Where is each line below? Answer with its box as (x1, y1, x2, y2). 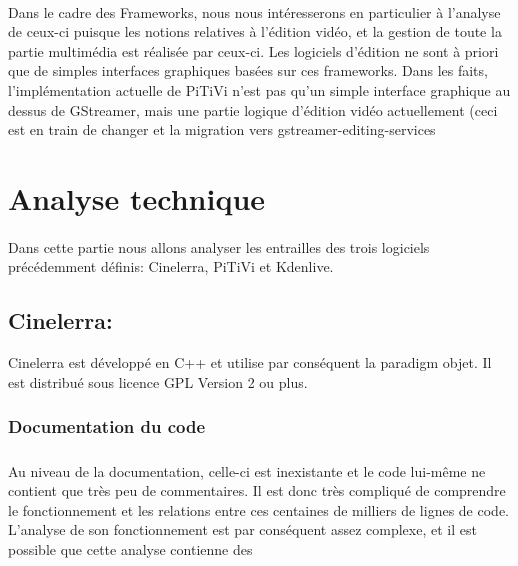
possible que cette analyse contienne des (8, 538, 253, 559)
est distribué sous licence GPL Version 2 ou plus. (8, 371, 308, 392)
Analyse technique (8, 177, 266, 218)
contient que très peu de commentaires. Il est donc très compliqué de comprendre (8, 480, 506, 501)
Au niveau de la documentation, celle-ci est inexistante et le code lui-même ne (8, 460, 486, 481)
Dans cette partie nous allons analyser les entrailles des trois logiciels (8, 236, 430, 257)
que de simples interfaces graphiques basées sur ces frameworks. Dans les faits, (8, 60, 488, 81)
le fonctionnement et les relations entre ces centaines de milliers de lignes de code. (8, 499, 509, 520)
